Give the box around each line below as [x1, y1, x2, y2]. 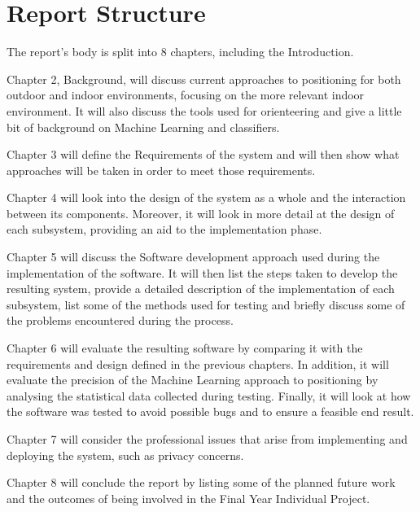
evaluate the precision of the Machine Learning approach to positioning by [7, 371, 378, 388]
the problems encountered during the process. [7, 312, 234, 329]
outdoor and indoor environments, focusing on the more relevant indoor [7, 86, 365, 103]
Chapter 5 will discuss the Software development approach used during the [7, 248, 380, 265]
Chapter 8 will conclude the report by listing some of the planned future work [7, 474, 396, 491]
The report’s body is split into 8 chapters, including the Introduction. [7, 43, 354, 60]
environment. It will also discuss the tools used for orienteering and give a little [7, 102, 402, 119]
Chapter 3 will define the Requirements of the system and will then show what [7, 146, 400, 163]
